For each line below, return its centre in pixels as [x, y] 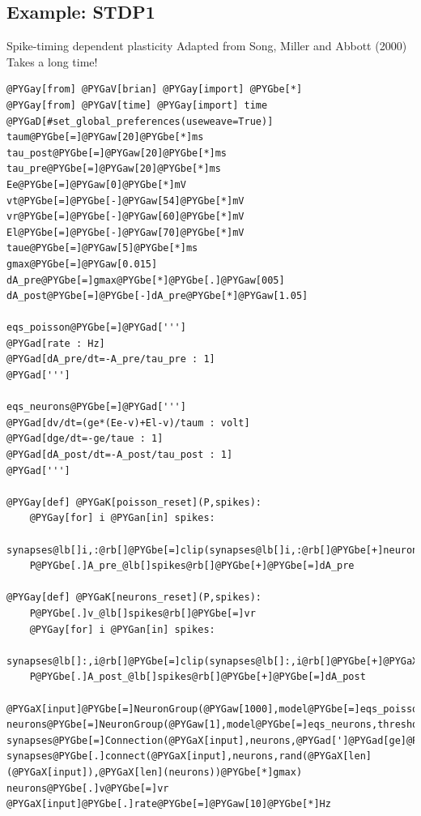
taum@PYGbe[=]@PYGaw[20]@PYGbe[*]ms [105, 137]
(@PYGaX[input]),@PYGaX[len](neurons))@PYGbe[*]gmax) [155, 772]
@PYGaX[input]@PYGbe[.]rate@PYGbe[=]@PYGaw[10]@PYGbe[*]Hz [169, 804]
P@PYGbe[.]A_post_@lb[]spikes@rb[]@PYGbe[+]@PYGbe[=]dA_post [198, 677]
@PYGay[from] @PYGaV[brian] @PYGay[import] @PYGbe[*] [155, 90]
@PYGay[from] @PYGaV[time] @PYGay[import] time [137, 105]
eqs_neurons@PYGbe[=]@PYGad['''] [96, 407]
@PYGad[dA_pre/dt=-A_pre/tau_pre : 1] [111, 359]
